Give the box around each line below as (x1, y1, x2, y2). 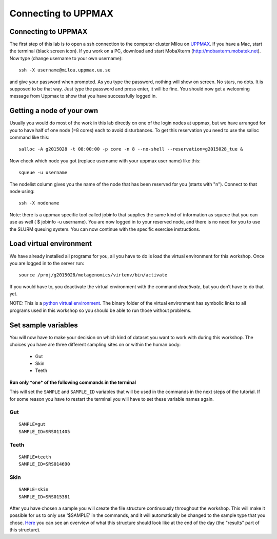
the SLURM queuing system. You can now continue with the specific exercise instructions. (9, 226, 201, 232)
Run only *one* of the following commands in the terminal (9, 379, 136, 385)
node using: (9, 188, 35, 195)
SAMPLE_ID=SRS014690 (18, 461, 70, 467)
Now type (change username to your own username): (9, 55, 123, 61)
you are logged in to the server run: (9, 260, 85, 266)
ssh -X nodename (18, 200, 60, 206)
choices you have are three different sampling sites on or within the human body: (9, 342, 181, 348)
